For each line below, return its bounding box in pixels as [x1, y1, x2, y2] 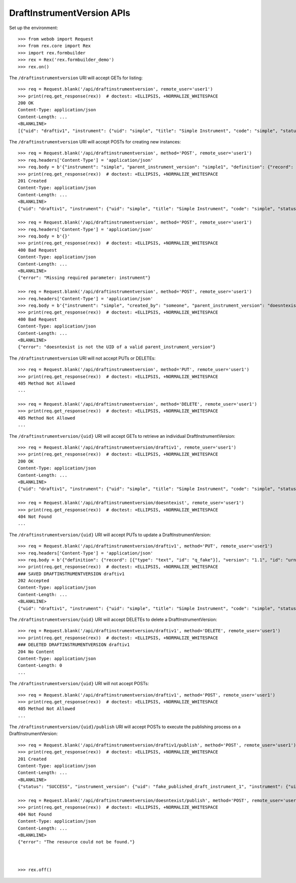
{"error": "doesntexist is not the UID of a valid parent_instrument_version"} [18, 344, 216, 350]
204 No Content [18, 649, 55, 654]
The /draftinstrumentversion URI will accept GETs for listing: [9, 75, 143, 81]
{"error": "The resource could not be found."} [18, 839, 135, 845]
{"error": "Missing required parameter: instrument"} [18, 275, 150, 280]
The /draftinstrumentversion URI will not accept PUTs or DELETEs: [9, 355, 156, 361]
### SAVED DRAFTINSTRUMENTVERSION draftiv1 [18, 571, 125, 576]
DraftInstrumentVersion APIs [9, 7, 131, 18]
